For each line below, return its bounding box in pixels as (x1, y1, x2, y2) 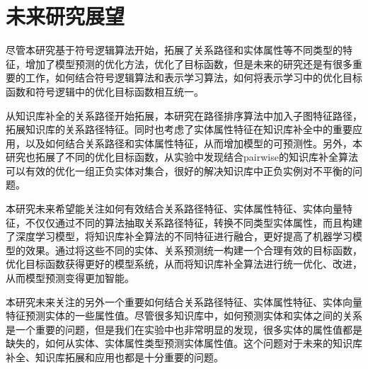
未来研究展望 (6, 1, 125, 30)
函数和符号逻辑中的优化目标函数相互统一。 (6, 84, 204, 98)
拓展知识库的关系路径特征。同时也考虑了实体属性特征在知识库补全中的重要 (6, 122, 352, 137)
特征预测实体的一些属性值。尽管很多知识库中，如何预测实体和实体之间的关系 (6, 308, 362, 323)
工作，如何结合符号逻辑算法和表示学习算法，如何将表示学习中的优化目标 (25, 70, 362, 85)
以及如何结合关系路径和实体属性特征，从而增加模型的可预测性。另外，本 (25, 135, 362, 150)
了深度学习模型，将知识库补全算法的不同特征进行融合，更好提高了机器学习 (6, 229, 352, 244)
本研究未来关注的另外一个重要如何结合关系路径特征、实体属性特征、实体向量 (6, 294, 362, 309)
